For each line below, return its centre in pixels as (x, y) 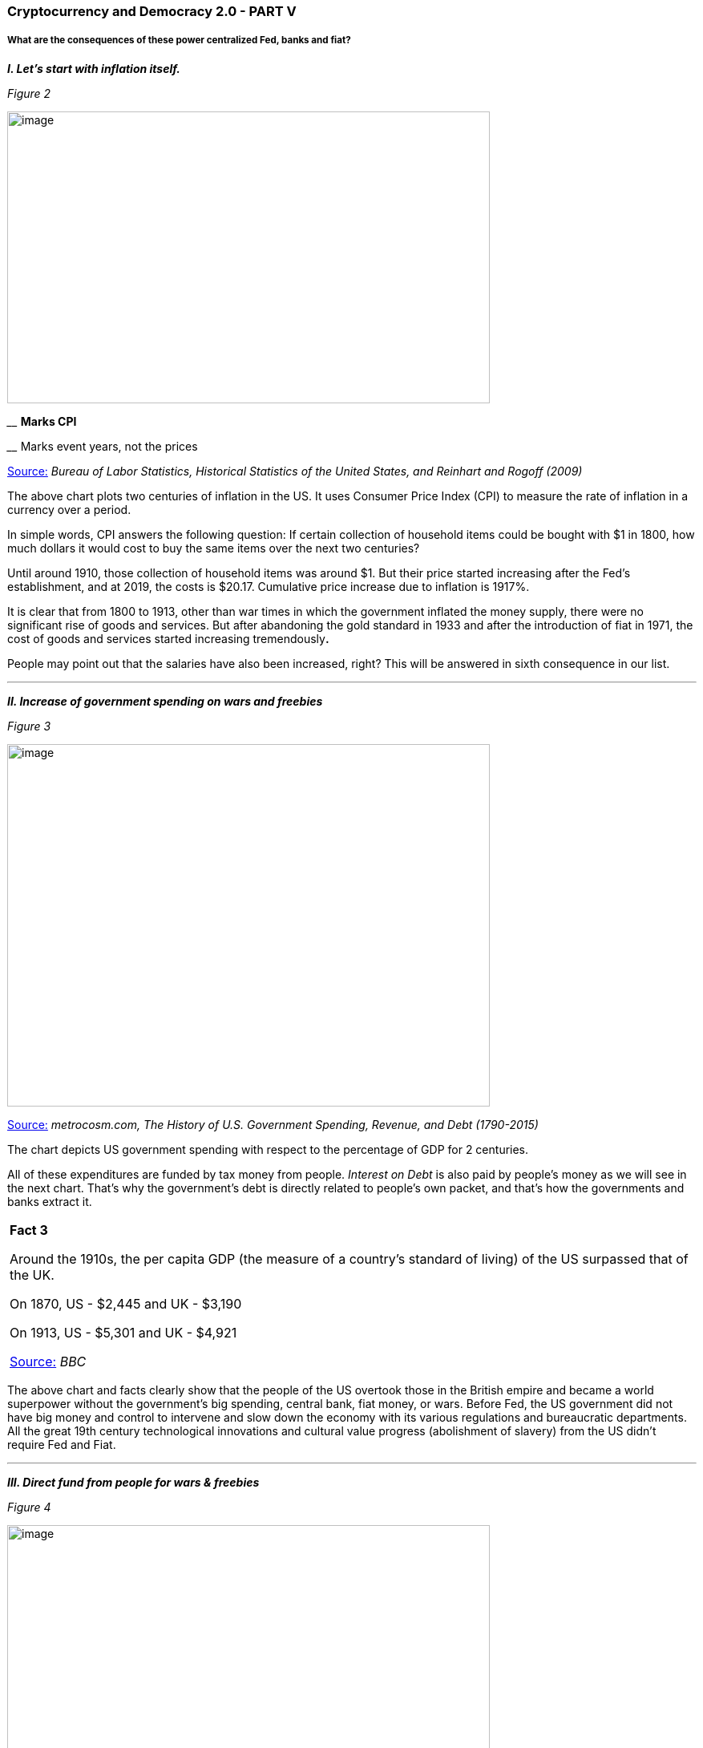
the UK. (32, 1275)
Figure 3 (29, 726)
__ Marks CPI (42, 421)
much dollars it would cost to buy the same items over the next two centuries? (214, 548)
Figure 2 (29, 93)
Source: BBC (48, 1361)
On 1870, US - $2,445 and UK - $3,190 (126, 1303)
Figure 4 (29, 1507)
